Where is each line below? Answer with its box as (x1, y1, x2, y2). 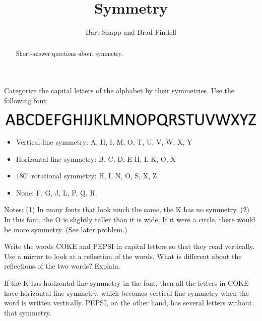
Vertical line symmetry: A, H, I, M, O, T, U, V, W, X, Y (16, 136, 192, 147)
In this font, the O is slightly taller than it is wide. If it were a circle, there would (4, 214, 255, 224)
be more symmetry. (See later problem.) (4, 224, 127, 234)
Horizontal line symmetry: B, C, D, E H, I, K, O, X (16, 153, 176, 164)
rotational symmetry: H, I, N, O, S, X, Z (31, 170, 157, 181)
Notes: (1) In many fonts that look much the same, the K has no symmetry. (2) (4, 204, 249, 215)
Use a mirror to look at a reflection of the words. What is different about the (4, 250, 242, 261)
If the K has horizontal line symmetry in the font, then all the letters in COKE (4, 277, 249, 288)
